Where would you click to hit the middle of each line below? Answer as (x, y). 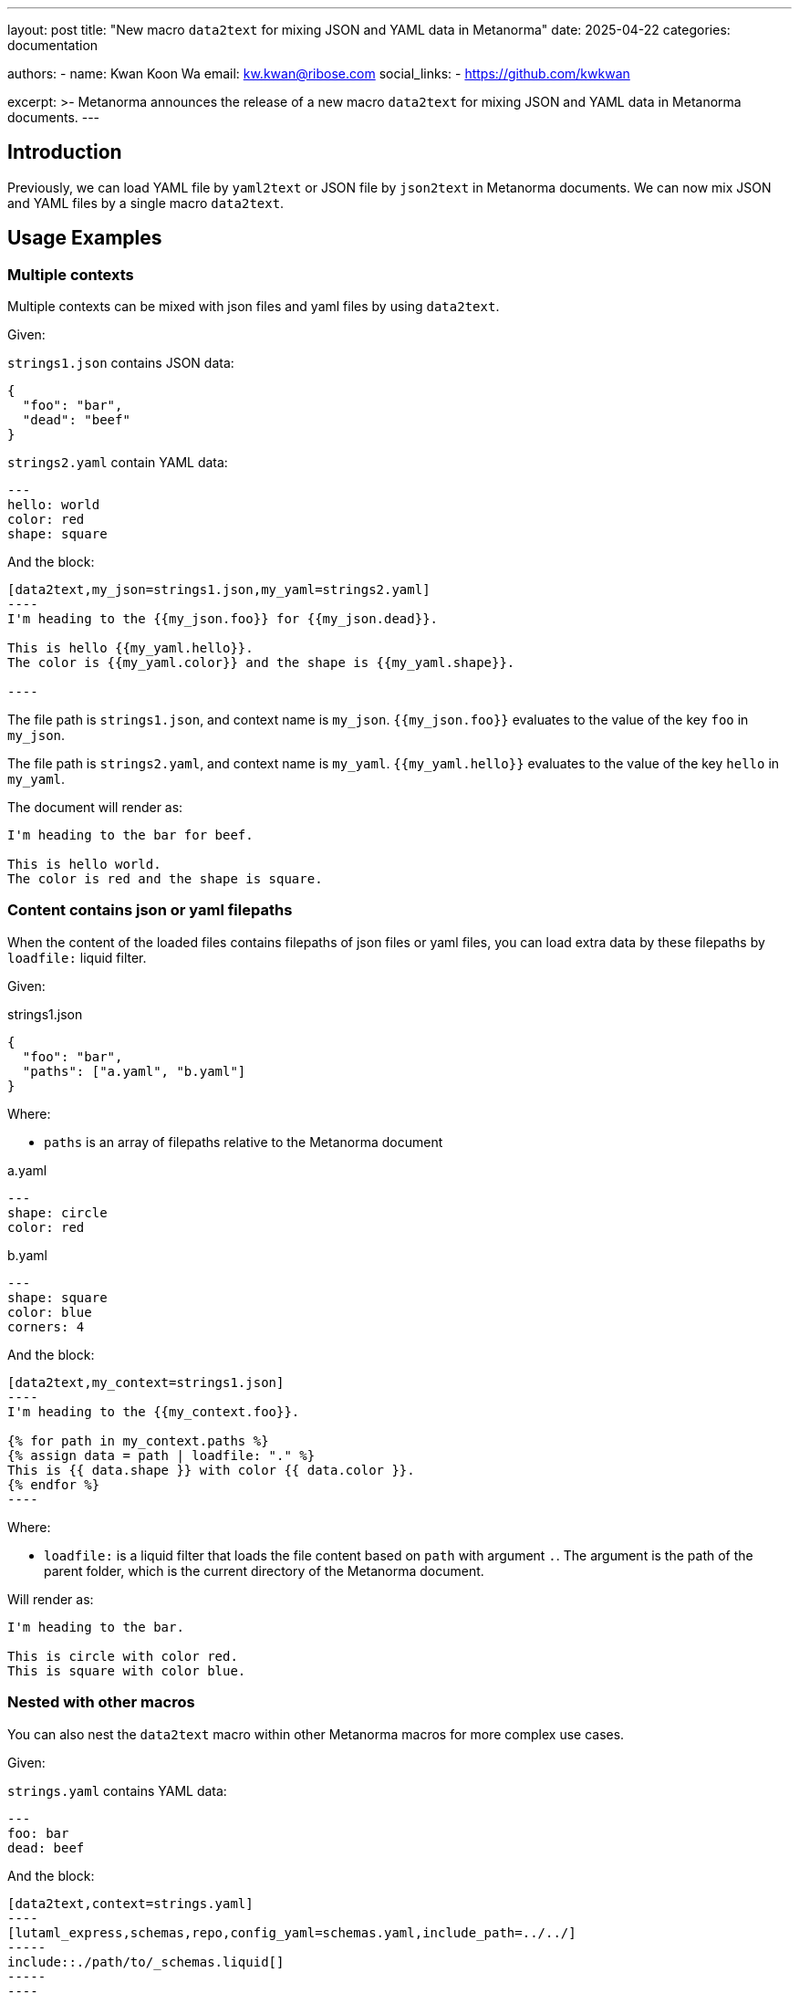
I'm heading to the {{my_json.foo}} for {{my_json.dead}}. (223, 619)
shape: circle (57, 1212)
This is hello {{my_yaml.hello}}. (130, 648)
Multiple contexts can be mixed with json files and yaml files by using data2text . (254, 307)
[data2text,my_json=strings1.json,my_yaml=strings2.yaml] (219, 590)
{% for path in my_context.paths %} (138, 1440)
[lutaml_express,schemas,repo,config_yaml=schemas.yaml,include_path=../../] (292, 1932)
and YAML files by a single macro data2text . (146, 203)
